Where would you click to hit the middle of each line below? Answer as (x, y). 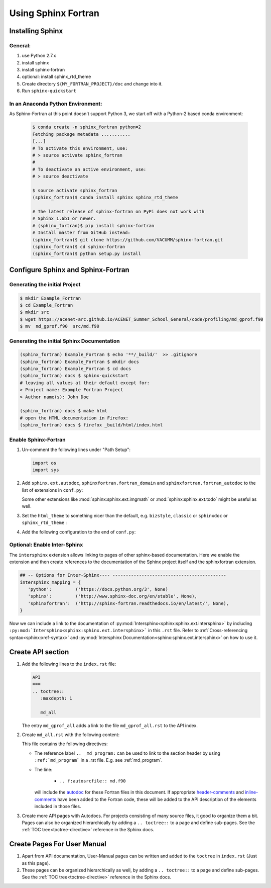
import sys (46, 470)
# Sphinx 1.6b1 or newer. (64, 218)
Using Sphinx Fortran (54, 13)
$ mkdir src (35, 312)
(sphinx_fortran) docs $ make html (63, 411)
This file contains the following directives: (65, 744)
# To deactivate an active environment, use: (89, 169)
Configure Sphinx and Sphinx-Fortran (70, 270)
